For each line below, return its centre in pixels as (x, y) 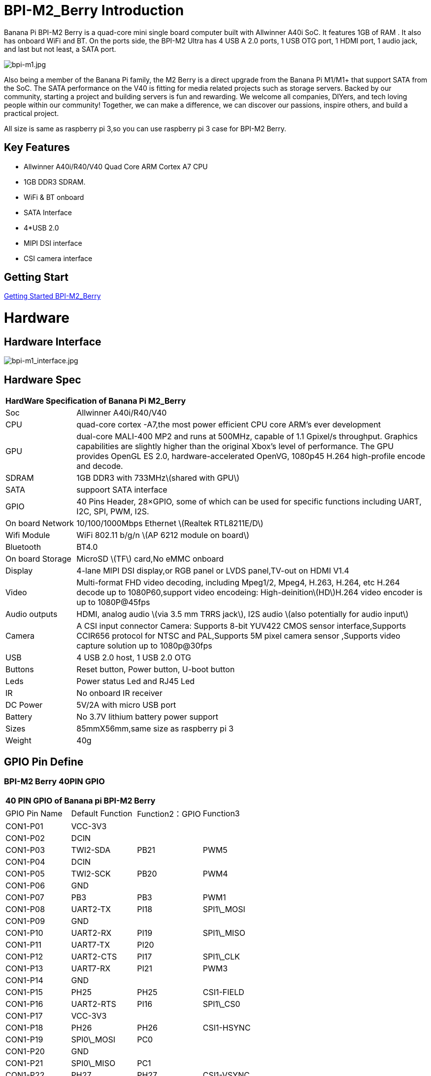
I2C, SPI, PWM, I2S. (113, 512)
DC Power (24, 705)
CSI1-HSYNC (227, 1028)
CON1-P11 (24, 945)
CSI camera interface (58, 258)
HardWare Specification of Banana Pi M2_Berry (96, 401)
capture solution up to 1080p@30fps (144, 646)
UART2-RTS (94, 1004)
